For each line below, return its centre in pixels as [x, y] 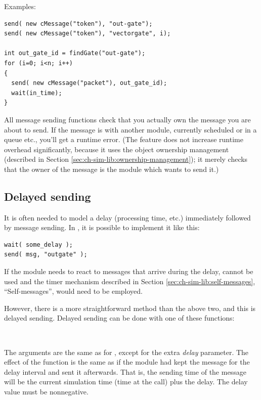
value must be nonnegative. [46, 392]
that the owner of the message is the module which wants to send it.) [112, 169]
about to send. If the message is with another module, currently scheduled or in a [130, 129]
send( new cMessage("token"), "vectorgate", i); [88, 34]
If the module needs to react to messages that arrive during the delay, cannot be [129, 271]
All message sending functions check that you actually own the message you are [127, 119]
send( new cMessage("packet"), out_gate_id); [89, 83]
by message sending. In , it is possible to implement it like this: [102, 227]
